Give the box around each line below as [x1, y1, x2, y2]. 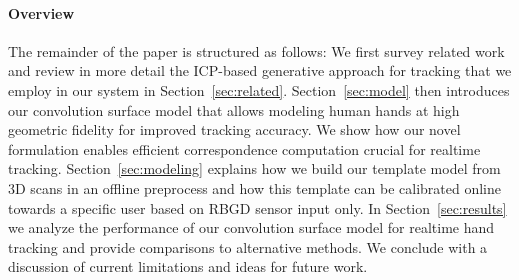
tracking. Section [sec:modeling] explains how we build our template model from [8, 158, 501, 179]
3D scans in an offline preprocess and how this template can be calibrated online [8, 177, 502, 198]
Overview [8, 2, 75, 23]
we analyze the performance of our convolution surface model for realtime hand [8, 217, 495, 238]
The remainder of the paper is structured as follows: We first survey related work [8, 40, 505, 61]
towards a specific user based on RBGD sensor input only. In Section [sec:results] [8, 197, 507, 218]
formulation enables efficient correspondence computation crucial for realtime [8, 138, 481, 159]
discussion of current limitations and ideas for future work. [8, 256, 368, 277]
